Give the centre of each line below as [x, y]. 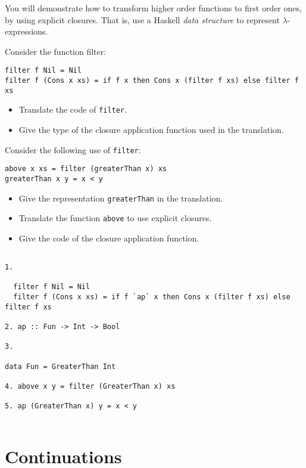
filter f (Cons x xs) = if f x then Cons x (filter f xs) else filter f [152, 81]
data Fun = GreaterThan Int [60, 366]
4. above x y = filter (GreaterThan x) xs [90, 386]
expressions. [26, 31]
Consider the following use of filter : [73, 149]
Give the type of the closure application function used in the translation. [151, 129]
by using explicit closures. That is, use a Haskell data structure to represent [142, 19]
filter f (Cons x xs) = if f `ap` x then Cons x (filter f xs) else [152, 297]
